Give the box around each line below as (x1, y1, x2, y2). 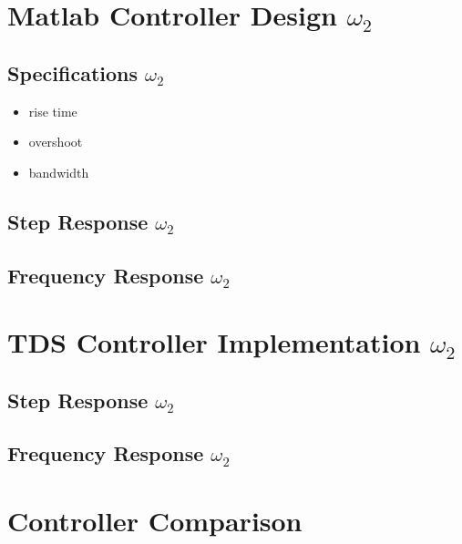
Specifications (7, 58, 139, 87)
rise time (28, 101, 77, 120)
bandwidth (28, 162, 89, 181)
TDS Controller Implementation (7, 323, 421, 361)
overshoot (28, 132, 83, 151)
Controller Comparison (7, 502, 303, 539)
